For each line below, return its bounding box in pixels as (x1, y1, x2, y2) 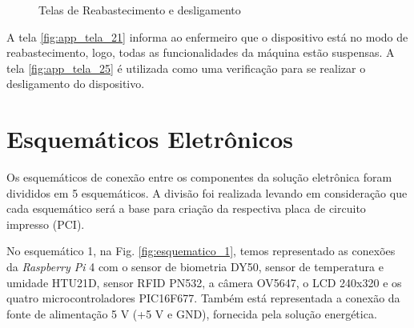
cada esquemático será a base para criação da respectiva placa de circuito (6, 200, 366, 217)
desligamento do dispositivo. (6, 75, 145, 92)
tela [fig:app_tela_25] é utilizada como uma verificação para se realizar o (6, 59, 366, 76)
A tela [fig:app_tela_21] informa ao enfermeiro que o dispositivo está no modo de (6, 28, 408, 45)
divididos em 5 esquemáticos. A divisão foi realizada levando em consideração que (6, 184, 408, 201)
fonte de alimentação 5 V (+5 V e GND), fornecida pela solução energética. (6, 305, 377, 322)
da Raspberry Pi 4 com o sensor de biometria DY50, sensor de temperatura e (6, 258, 384, 275)
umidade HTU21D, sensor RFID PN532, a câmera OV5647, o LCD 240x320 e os (6, 274, 402, 290)
